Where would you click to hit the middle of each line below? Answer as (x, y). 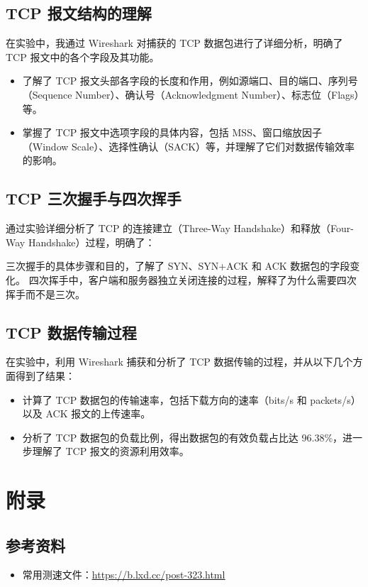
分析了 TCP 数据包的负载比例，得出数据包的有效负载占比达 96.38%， (183, 437)
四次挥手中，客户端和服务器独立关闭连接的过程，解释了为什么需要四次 (193, 279)
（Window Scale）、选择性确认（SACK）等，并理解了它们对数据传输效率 (189, 146)
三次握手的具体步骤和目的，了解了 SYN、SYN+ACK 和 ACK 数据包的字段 (178, 266)
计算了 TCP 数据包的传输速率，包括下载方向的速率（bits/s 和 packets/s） (191, 399)
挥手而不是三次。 (45, 293)
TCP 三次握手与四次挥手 (94, 198)
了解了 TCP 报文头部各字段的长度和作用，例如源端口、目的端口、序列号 (190, 81)
